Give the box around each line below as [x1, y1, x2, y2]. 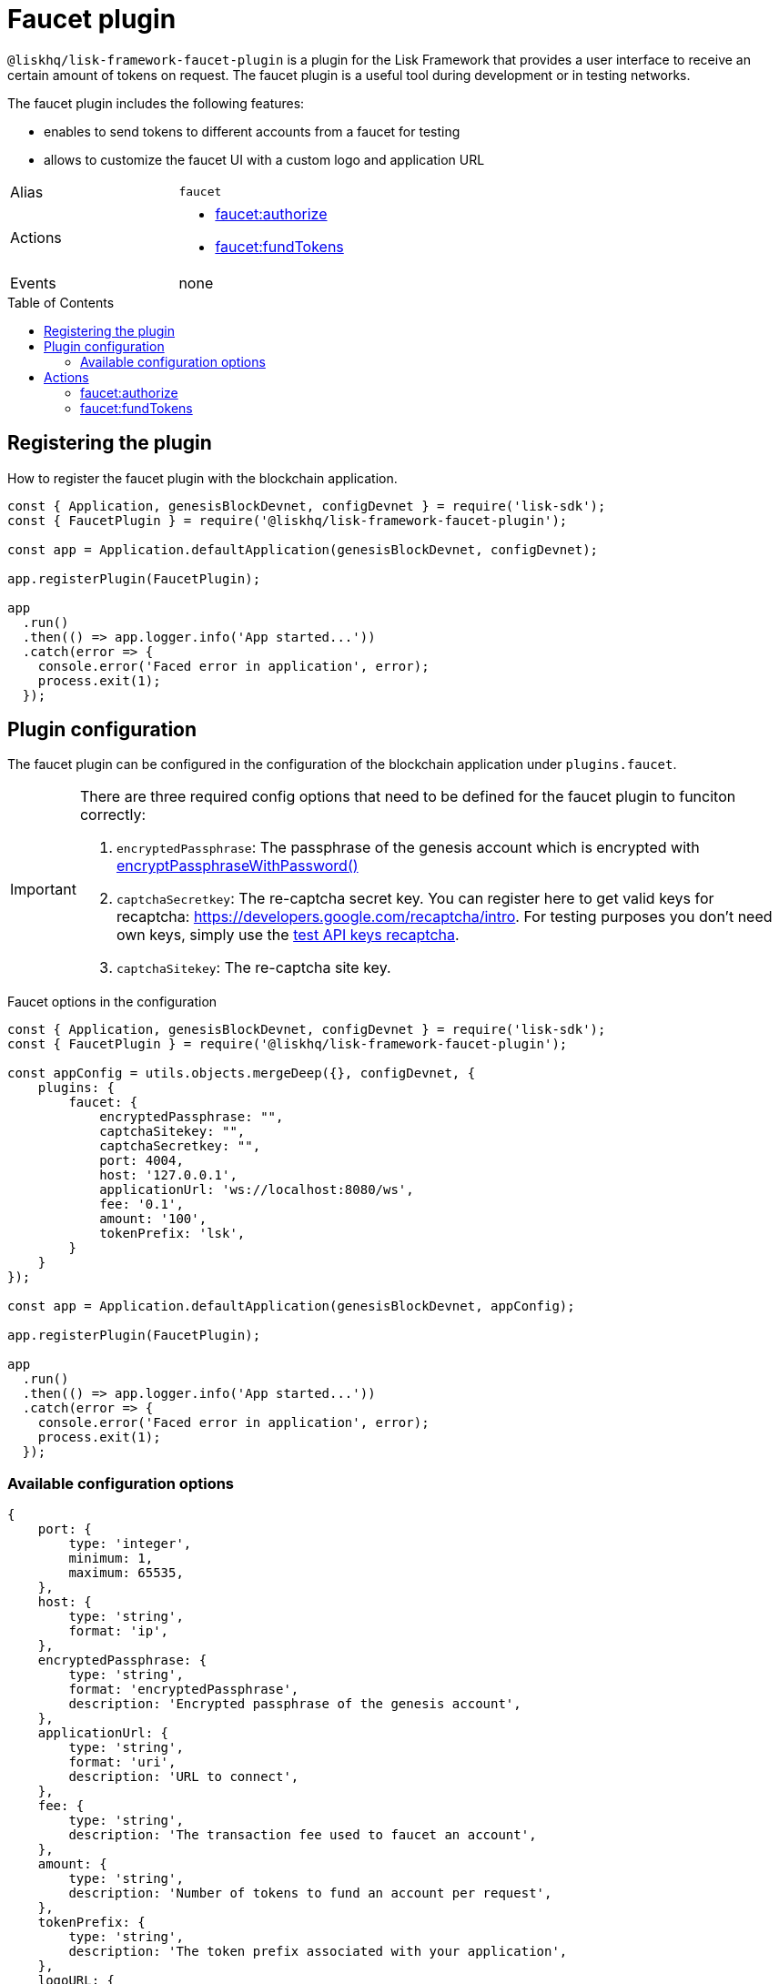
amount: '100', [99, 1211, 207, 1227]
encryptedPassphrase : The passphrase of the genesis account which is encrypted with [116, 838, 700, 857]
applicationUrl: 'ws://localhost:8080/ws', [99, 1182, 414, 1198]
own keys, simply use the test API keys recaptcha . [116, 926, 460, 945]
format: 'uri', [68, 1755, 177, 1770]
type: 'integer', [68, 1536, 192, 1552]
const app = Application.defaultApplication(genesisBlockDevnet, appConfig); [7, 1299, 575, 1314]
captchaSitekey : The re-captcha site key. [116, 958, 391, 977]
